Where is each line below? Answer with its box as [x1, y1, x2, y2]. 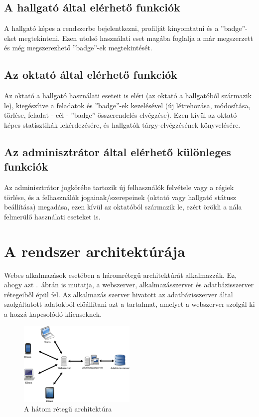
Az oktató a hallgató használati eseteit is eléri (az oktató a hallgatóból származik [4, 90, 252, 101]
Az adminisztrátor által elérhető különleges [4, 144, 231, 159]
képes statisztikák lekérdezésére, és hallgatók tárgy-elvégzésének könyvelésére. [4, 119, 241, 130]
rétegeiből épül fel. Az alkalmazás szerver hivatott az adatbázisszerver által [4, 289, 233, 299]
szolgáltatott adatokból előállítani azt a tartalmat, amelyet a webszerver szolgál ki [4, 299, 255, 309]
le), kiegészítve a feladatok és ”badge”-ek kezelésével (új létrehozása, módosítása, [4, 100, 251, 110]
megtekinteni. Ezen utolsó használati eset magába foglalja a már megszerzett [18, 32, 253, 43]
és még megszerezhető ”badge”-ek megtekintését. [4, 42, 152, 53]
